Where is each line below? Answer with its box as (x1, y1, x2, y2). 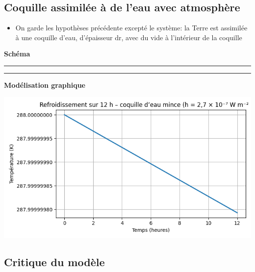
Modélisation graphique (4, 79, 85, 90)
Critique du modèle (4, 254, 105, 269)
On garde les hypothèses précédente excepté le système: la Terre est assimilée (15, 23, 248, 33)
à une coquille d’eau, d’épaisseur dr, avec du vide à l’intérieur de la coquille (15, 32, 242, 42)
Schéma (4, 49, 30, 59)
